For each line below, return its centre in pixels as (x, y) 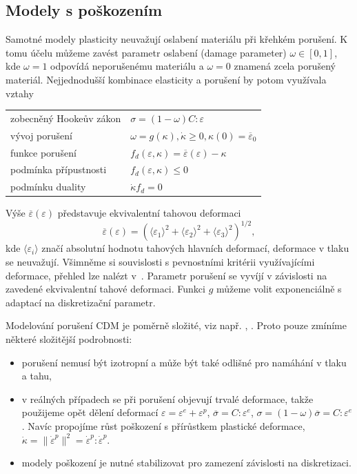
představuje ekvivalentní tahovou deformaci (149, 213)
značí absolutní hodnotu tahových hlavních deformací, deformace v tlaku (195, 248)
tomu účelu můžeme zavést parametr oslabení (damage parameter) (146, 52)
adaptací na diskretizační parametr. (81, 302)
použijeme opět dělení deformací (90, 412)
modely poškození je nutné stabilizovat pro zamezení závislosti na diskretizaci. (186, 463)
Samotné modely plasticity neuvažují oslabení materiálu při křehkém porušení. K (177, 39)
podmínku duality (48, 187)
